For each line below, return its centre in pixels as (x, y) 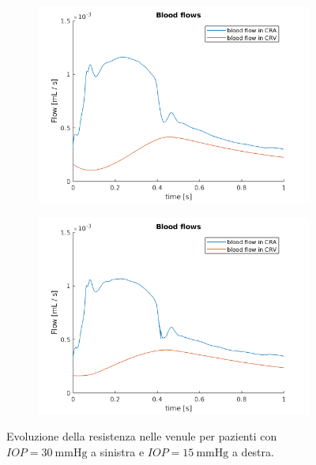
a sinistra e (118, 451)
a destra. (253, 451)
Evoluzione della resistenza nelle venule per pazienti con (142, 436)
